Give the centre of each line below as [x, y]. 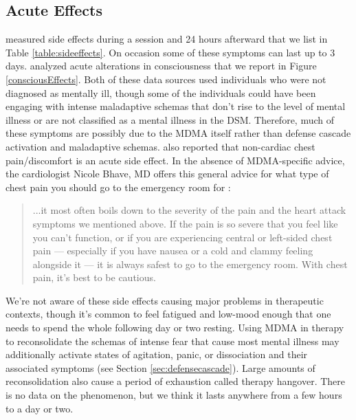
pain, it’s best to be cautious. [94, 277]
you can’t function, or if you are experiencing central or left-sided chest [182, 237]
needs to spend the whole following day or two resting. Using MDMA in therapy [175, 328]
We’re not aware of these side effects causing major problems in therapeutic [165, 300]
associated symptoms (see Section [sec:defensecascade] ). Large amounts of [160, 367]
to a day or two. [40, 408]
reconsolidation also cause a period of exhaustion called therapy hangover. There [176, 381]
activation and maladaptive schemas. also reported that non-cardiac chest [160, 146]
